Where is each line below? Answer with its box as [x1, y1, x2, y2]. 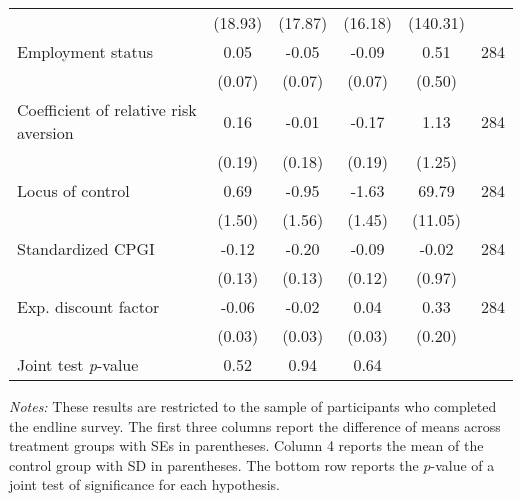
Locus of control [17, 179, 130, 202]
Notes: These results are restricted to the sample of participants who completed [9, 396, 497, 416]
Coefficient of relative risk [17, 98, 197, 121]
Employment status [17, 40, 153, 63]
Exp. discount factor [17, 295, 160, 318]
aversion [17, 121, 74, 144]
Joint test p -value [17, 353, 139, 376]
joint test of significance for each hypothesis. [9, 474, 281, 495]
